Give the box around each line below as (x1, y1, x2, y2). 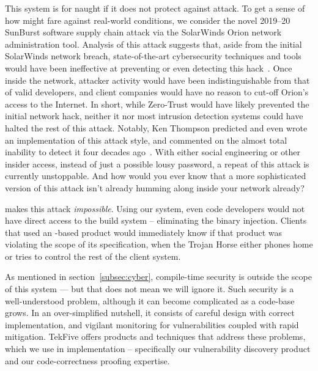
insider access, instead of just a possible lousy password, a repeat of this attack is (5, 157, 309, 170)
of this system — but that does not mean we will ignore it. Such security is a (5, 282, 294, 295)
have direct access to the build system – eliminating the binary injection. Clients (5, 214, 307, 227)
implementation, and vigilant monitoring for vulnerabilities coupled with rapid (5, 318, 299, 331)
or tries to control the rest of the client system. (5, 249, 181, 262)
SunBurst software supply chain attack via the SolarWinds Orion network (5, 26, 282, 39)
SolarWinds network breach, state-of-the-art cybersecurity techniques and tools (5, 50, 301, 62)
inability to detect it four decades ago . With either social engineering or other (5, 145, 300, 158)
